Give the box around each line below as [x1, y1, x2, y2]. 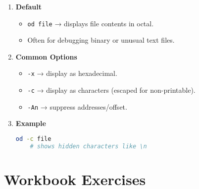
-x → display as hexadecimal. [27, 68, 117, 78]
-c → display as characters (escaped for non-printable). [27, 85, 196, 95]
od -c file [15, 135, 51, 142]
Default [15, 1, 42, 11]
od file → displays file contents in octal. [27, 18, 154, 28]
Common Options [15, 51, 77, 62]
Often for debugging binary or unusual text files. [27, 35, 175, 45]
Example [15, 118, 46, 128]
